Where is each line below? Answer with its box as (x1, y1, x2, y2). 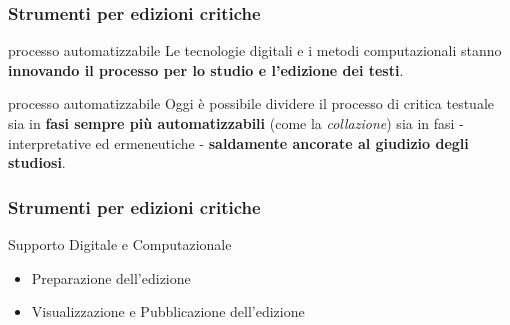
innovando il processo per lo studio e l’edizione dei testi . (8, 59, 404, 80)
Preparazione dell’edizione (31, 267, 191, 288)
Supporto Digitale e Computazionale (8, 234, 232, 254)
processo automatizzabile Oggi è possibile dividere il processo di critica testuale (8, 93, 495, 114)
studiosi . (8, 152, 66, 173)
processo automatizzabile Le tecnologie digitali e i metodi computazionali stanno (8, 40, 502, 61)
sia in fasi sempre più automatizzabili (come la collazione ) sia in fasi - (8, 113, 464, 133)
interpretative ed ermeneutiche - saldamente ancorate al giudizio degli (8, 132, 469, 153)
